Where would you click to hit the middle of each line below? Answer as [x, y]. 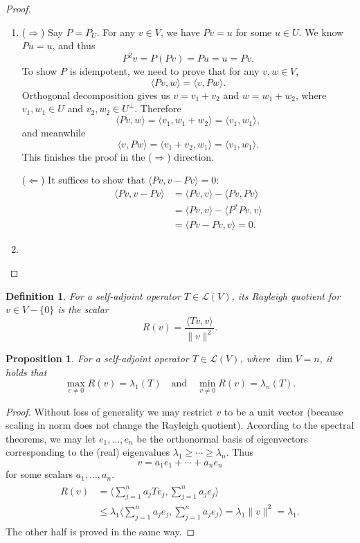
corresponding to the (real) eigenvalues [88, 452]
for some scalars [39, 474]
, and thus [74, 45]
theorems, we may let [51, 438]
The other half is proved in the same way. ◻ [100, 531]
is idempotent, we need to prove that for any [164, 71]
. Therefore [158, 108]
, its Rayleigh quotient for [286, 295]
